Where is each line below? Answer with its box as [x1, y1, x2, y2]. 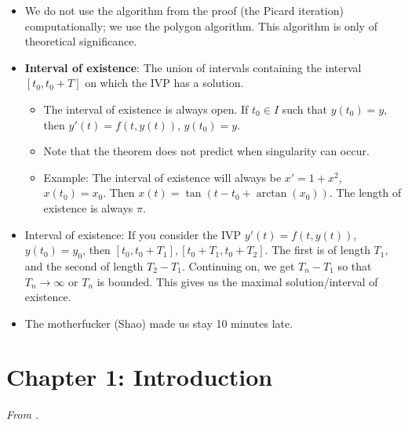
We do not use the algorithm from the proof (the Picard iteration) [24, 2, 344, 18]
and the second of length [24, 257, 144, 274]
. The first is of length [264, 242, 370, 258]
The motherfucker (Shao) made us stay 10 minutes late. [24, 314, 293, 331]
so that [337, 257, 372, 274]
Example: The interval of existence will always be [43, 169, 282, 185]
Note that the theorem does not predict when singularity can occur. [43, 143, 370, 159]
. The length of [329, 184, 402, 201]
